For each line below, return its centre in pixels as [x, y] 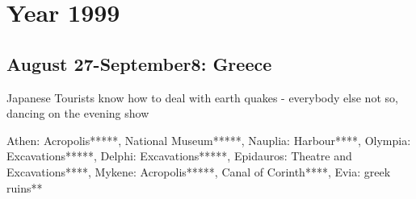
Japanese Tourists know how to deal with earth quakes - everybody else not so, [202, 97]
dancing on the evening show [78, 113]
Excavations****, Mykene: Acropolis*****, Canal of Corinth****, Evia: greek [199, 171]
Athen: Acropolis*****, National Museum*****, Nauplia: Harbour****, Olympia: [209, 140]
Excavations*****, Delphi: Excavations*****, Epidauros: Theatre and [179, 156]
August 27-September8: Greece [139, 63]
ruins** [25, 187]
